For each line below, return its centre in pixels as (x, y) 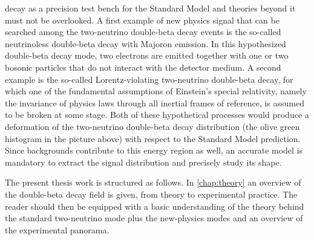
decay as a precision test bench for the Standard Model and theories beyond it (150, 8)
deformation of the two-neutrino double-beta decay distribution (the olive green (152, 126)
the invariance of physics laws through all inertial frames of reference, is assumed (155, 102)
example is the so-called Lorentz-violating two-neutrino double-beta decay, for (149, 79)
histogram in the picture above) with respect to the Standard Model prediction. (153, 138)
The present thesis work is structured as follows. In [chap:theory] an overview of (153, 182)
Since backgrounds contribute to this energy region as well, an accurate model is (154, 150)
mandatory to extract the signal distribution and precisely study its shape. (143, 162)
